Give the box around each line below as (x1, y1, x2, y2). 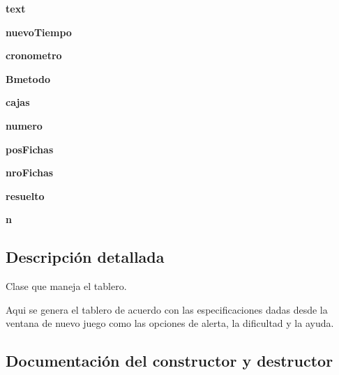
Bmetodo (6, 71, 50, 86)
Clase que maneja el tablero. (6, 279, 127, 293)
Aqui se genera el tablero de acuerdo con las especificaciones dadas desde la (6, 302, 328, 316)
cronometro (6, 48, 62, 63)
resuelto (6, 188, 45, 203)
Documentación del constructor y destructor (6, 350, 333, 372)
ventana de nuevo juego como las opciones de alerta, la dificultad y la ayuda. (6, 316, 334, 330)
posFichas (6, 141, 54, 156)
